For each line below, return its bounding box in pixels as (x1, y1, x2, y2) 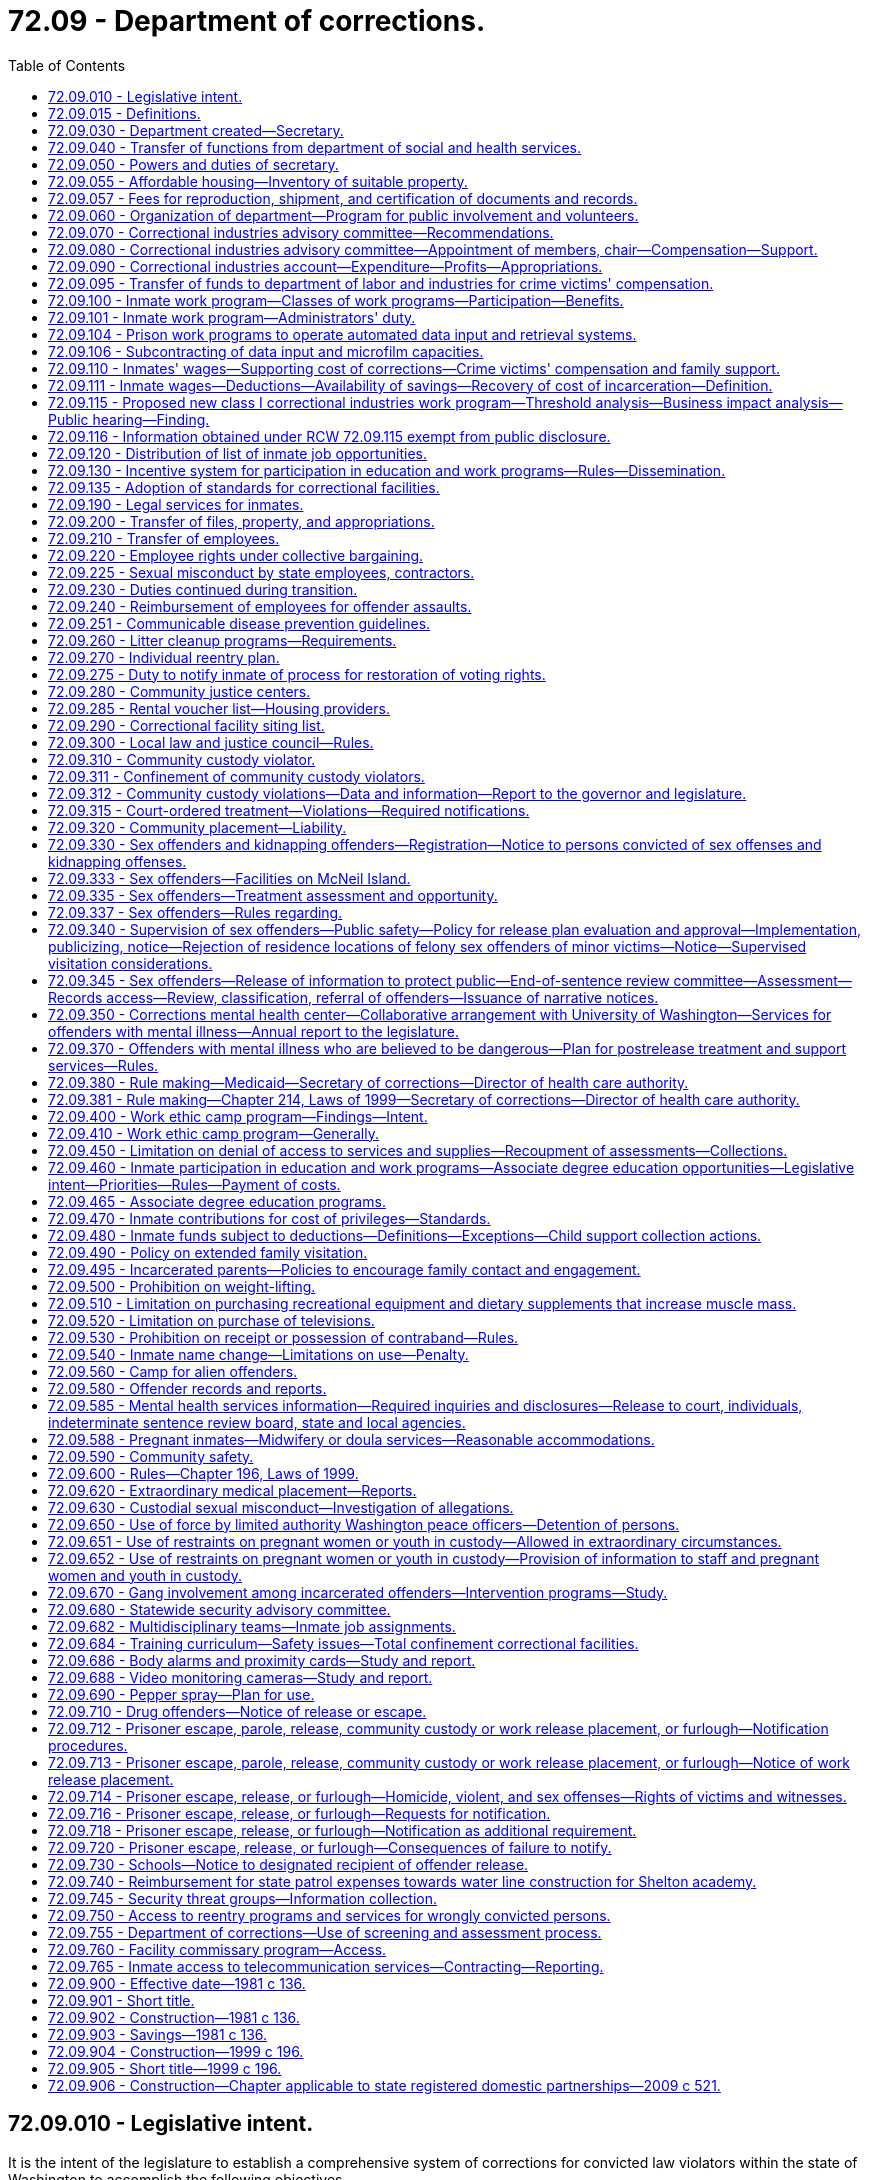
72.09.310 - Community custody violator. (48, 750, 316, 768)
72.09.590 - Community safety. (48, 1447, 254, 1465)
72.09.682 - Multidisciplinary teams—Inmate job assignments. (48, 1617, 456, 1635)
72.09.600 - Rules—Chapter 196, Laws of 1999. (48, 1464, 359, 1482)
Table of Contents (8, 56, 126, 74)
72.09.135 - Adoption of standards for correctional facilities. (48, 478, 440, 496)
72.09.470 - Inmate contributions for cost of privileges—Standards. (48, 1209, 491, 1227)
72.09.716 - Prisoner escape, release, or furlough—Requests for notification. (48, 1804, 551, 1822)
